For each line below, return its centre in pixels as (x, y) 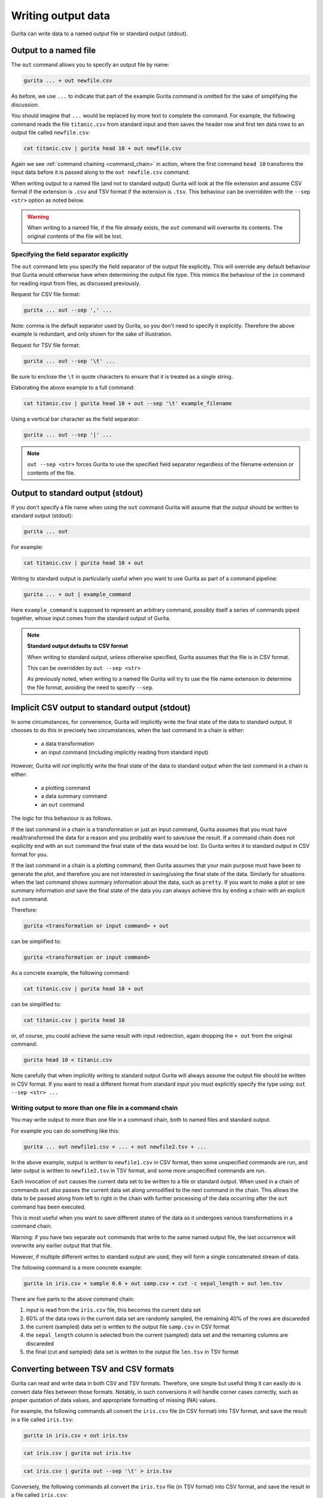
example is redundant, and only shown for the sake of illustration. (92, 334)
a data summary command (74, 796)
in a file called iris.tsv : (42, 1420)
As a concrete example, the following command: (71, 973)
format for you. (29, 854)
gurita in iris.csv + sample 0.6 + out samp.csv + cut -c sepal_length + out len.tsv (153, 1283)
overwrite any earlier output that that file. (61, 1246)
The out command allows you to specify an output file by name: (90, 65)
